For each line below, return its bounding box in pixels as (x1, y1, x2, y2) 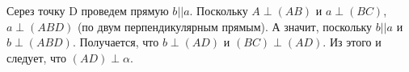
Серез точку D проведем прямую (6, 2, 169, 18)
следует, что (6, 49, 67, 66)
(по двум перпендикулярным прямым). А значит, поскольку (77, 18, 373, 34)
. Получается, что (72, 34, 159, 50)
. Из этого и (323, 34, 382, 50)
